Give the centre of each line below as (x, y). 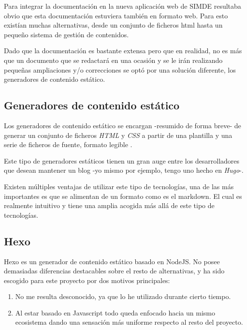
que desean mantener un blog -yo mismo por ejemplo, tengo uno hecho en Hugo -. (124, 170)
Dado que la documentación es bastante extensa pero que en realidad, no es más (123, 51)
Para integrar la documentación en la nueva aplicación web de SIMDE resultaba (123, 6)
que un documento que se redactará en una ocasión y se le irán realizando (113, 60)
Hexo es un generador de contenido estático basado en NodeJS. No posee (112, 261)
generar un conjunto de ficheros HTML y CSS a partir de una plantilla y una (118, 135)
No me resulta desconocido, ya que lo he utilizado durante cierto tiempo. (123, 296)
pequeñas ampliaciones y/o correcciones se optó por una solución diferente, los (120, 69)
